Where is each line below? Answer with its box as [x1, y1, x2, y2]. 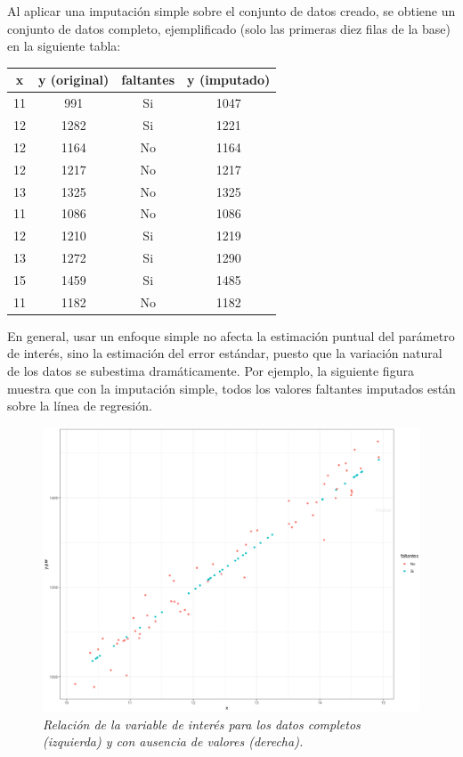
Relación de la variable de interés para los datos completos [43, 714, 361, 733]
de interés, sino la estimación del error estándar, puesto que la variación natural [7, 344, 443, 362]
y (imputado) [187, 70, 271, 89]
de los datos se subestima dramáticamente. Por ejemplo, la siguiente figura [7, 362, 414, 379]
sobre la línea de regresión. [7, 396, 152, 415]
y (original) [38, 70, 110, 89]
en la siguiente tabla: [7, 37, 121, 55]
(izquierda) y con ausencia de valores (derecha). [43, 732, 304, 751]
